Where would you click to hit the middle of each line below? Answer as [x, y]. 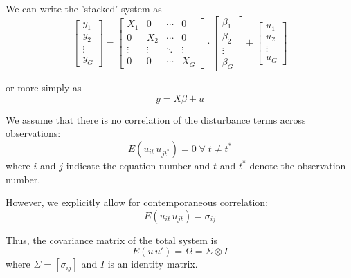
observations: [33, 133]
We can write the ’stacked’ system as [84, 8]
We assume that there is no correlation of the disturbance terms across [156, 119]
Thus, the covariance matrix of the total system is [112, 240]
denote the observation [298, 165]
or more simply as [44, 87]
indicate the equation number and [138, 165]
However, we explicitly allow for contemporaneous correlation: [137, 202]
